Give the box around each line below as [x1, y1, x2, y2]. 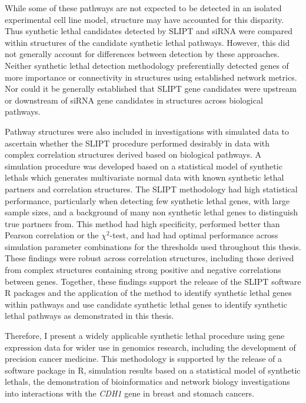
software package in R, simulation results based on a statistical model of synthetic [5, 364, 301, 376]
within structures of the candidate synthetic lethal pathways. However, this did [5, 36, 290, 48]
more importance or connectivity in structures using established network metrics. [5, 71, 297, 83]
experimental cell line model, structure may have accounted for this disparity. [5, 13, 284, 25]
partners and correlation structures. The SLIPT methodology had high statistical [5, 182, 298, 195]
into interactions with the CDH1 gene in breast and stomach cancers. [5, 387, 254, 399]
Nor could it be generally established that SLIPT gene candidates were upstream [5, 82, 297, 95]
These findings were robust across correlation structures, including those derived [5, 252, 294, 264]
